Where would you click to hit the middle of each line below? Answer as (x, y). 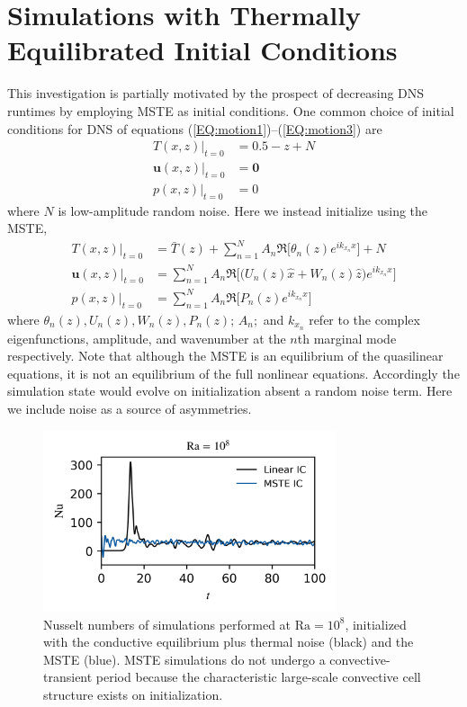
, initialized (376, 624)
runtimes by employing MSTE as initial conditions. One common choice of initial (231, 110)
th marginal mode (347, 338)
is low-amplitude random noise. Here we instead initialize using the (243, 210)
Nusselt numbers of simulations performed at (167, 624)
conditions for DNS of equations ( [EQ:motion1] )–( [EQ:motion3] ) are (195, 128)
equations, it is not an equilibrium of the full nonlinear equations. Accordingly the (233, 373)
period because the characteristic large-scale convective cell (258, 677)
